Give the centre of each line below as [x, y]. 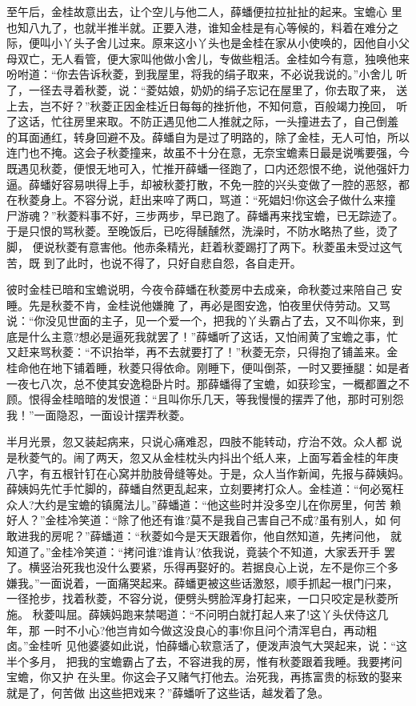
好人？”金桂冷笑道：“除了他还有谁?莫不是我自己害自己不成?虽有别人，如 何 [204, 520]
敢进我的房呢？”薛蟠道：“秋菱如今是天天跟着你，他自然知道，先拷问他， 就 [204, 536]
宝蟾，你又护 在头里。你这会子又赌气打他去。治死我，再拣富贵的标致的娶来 [204, 677]
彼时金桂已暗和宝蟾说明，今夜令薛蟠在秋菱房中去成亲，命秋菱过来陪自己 [197, 289]
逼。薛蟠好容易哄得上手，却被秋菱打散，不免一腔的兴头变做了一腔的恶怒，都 [208, 184]
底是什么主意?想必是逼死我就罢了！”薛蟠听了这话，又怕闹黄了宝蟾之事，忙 [202, 336]
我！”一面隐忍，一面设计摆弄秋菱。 [99, 414]
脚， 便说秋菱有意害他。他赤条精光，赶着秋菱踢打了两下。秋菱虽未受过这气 [204, 246]
